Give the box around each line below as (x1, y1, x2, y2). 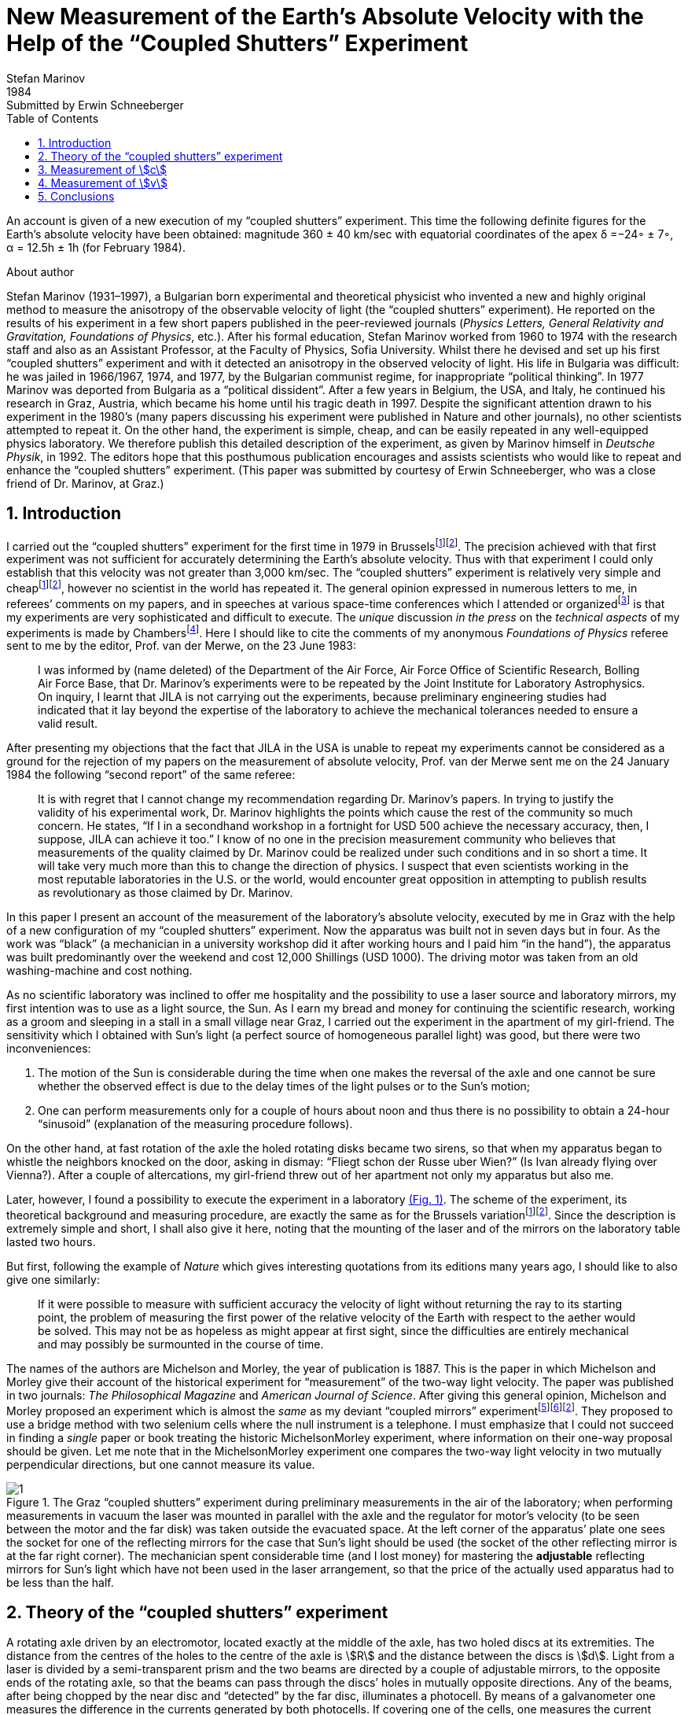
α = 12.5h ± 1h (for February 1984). (6, 240, 186, 254)
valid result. (38, 717, 98, 731)
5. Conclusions (38, 189, 115, 203)
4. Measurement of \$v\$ (38, 175, 167, 190)
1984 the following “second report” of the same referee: (6, 768, 296, 782)
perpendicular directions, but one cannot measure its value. (6, 1457, 315, 1471)
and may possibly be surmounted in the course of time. (38, 1337, 324, 1351)
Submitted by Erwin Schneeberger (6, 98, 184, 112)
